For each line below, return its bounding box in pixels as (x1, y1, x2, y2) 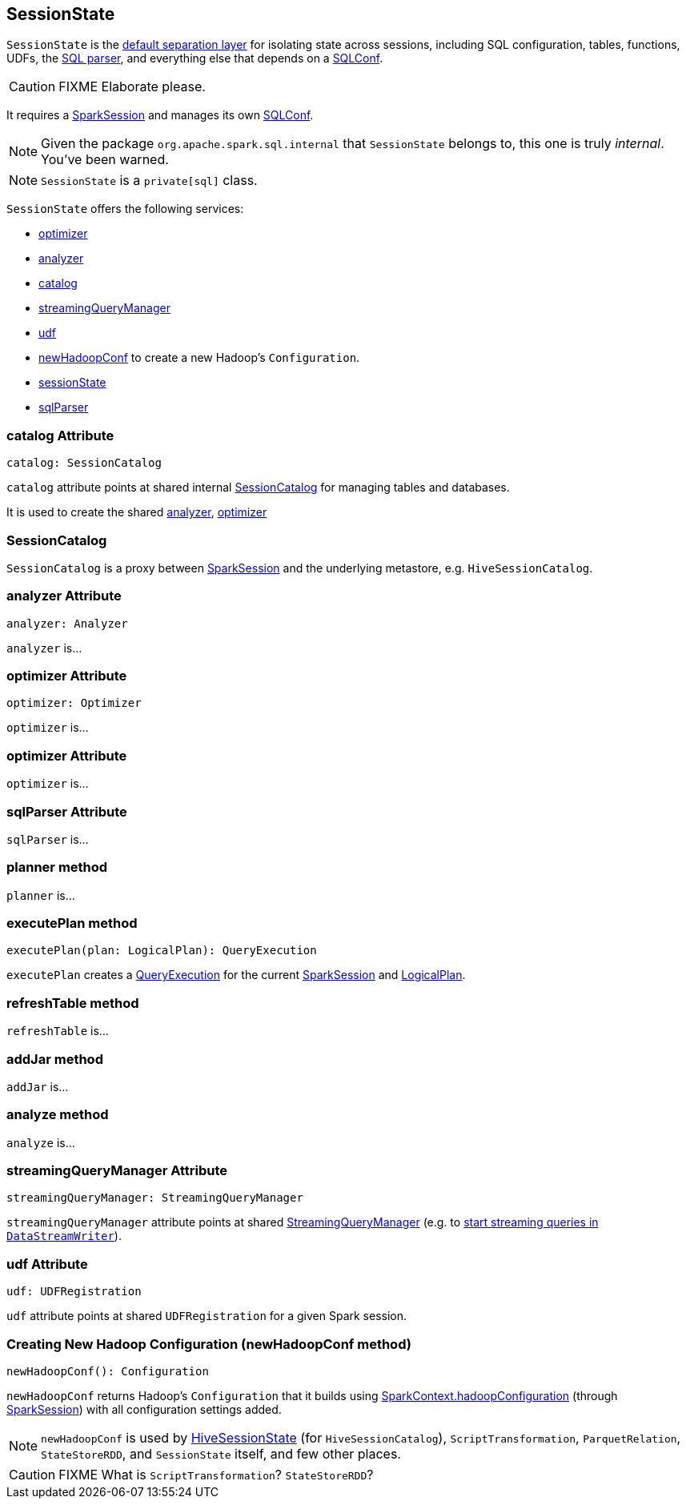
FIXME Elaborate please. (58, 78, 206, 95)
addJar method (6, 1050, 103, 1067)
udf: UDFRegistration (6, 1285, 142, 1298)
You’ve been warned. (41, 151, 169, 168)
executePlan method (6, 915, 138, 932)
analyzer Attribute (6, 588, 122, 604)
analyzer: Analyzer (6, 616, 128, 630)
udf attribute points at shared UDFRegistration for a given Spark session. (6, 1309, 407, 1323)
